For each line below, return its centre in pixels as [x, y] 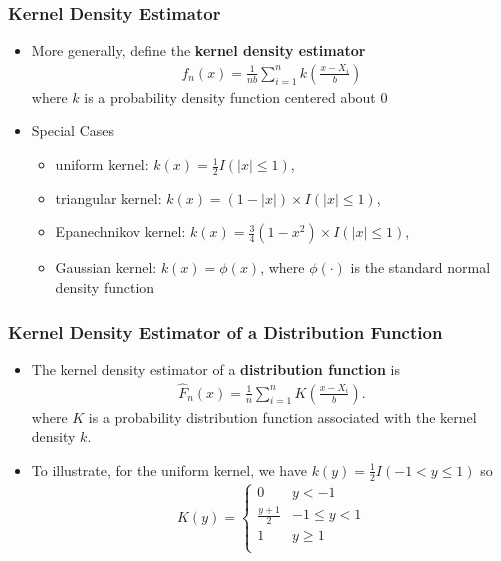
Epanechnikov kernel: [120, 231]
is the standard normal [420, 267]
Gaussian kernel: [106, 267]
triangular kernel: [108, 197]
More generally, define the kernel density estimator [198, 50]
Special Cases [72, 130]
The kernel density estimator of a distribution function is [215, 368]
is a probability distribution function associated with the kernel [282, 416]
